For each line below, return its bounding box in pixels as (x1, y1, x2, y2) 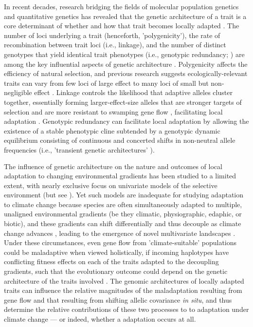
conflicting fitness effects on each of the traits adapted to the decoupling (4, 256, 219, 267)
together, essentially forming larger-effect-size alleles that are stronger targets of (4, 96, 242, 107)
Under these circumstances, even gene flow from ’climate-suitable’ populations (4, 237, 237, 248)
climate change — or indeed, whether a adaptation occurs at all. (4, 314, 196, 324)
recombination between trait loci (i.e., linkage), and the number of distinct (4, 39, 226, 50)
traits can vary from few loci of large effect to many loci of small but (4, 77, 209, 88)
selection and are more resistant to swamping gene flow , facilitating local (4, 106, 223, 116)
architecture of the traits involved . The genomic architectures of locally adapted (4, 275, 244, 286)
